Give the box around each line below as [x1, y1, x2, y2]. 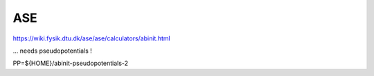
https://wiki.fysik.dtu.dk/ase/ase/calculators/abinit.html [12, 34, 170, 42]
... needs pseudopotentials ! [12, 47, 93, 55]
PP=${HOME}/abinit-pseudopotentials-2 [12, 59, 128, 68]
